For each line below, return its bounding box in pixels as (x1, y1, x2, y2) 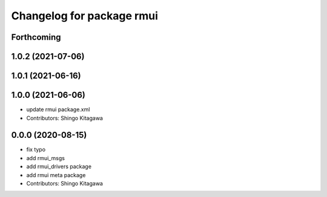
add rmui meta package (26, 171, 86, 178)
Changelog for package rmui (11, 9, 159, 22)
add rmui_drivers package (26, 163, 92, 170)
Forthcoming (11, 32, 61, 42)
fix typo (26, 146, 45, 153)
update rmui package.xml (26, 106, 90, 113)
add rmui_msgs (26, 154, 65, 161)
